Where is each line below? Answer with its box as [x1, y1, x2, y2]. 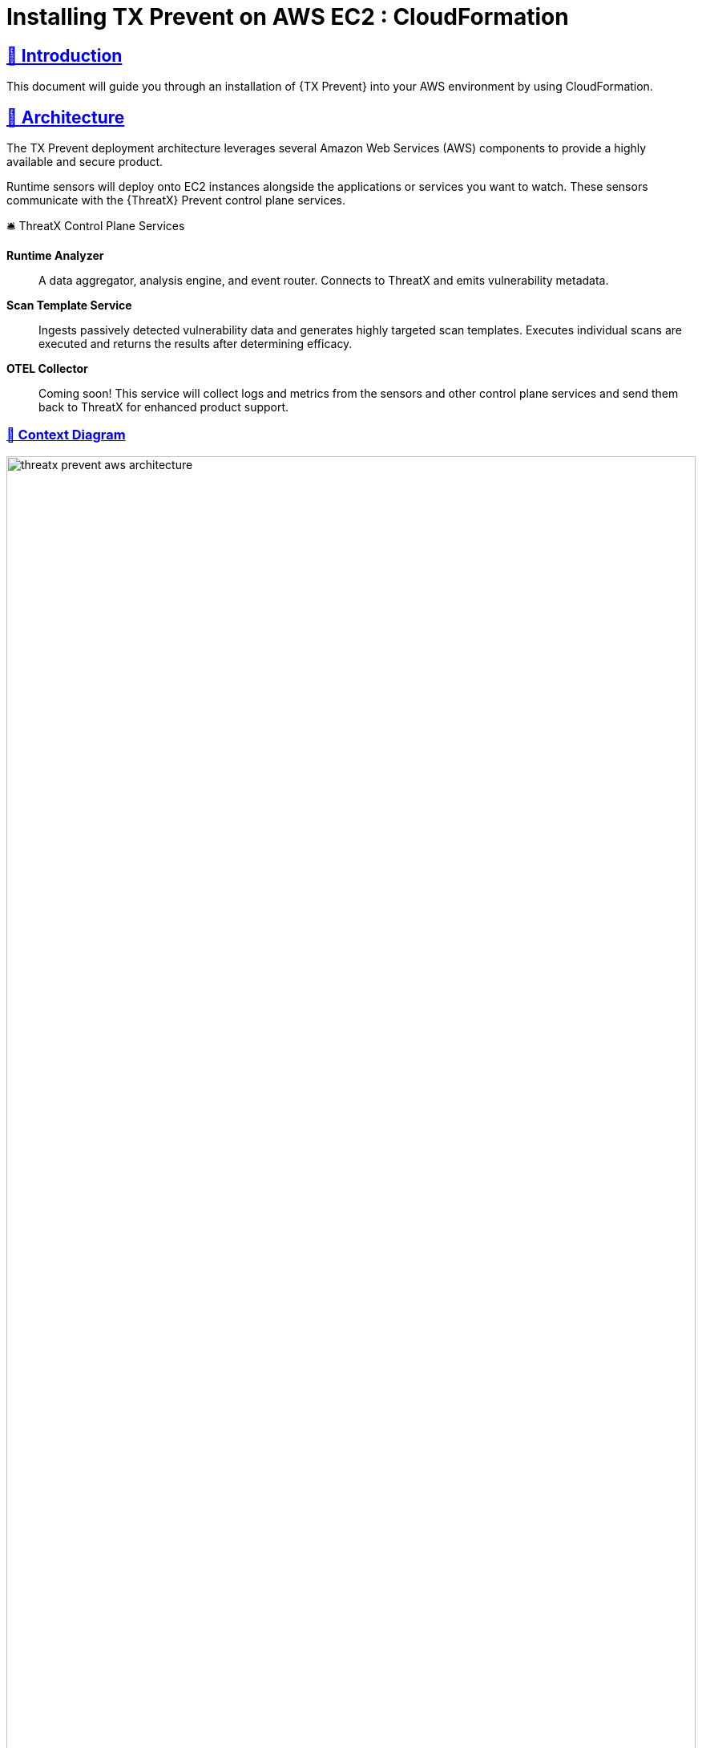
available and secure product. [6, 155, 163, 169]
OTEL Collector [6, 362, 88, 376]
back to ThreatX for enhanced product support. [38, 400, 289, 415]
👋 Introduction [6, 45, 123, 66]
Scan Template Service [6, 298, 132, 313]
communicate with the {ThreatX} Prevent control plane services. [6, 193, 346, 208]
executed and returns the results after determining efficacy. [38, 337, 353, 351]
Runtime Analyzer [6, 249, 104, 263]
